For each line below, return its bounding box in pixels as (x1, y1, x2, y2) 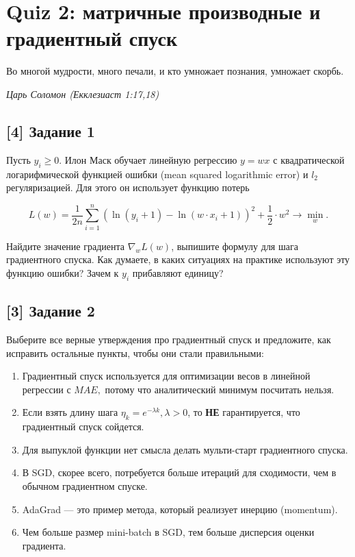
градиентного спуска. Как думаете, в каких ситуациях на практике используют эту (6, 252, 350, 267)
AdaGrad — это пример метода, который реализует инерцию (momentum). (22, 502, 338, 516)
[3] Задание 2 (6, 300, 95, 321)
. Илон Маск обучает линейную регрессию (59, 152, 237, 166)
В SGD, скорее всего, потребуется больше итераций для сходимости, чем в (22, 465, 337, 480)
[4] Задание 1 (6, 120, 95, 141)
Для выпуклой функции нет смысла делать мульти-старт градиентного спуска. (22, 442, 348, 456)
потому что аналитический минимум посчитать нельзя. (105, 382, 334, 396)
